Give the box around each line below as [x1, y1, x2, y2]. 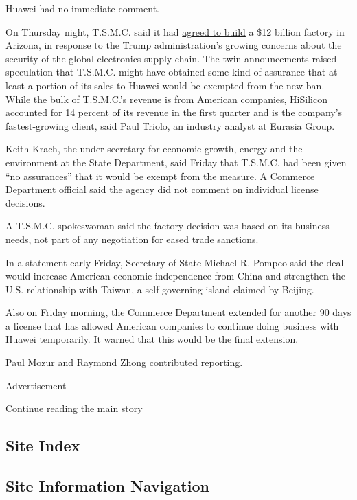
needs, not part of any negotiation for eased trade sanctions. [5, 231, 259, 246]
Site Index [5, 435, 80, 456]
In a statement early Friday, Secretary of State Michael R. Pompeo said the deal [5, 255, 344, 269]
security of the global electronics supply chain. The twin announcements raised [5, 51, 337, 65]
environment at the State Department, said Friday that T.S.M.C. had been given [5, 155, 347, 169]
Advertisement [5, 378, 67, 392]
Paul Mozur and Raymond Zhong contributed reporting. [5, 355, 243, 370]
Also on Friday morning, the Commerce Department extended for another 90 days [5, 305, 352, 319]
